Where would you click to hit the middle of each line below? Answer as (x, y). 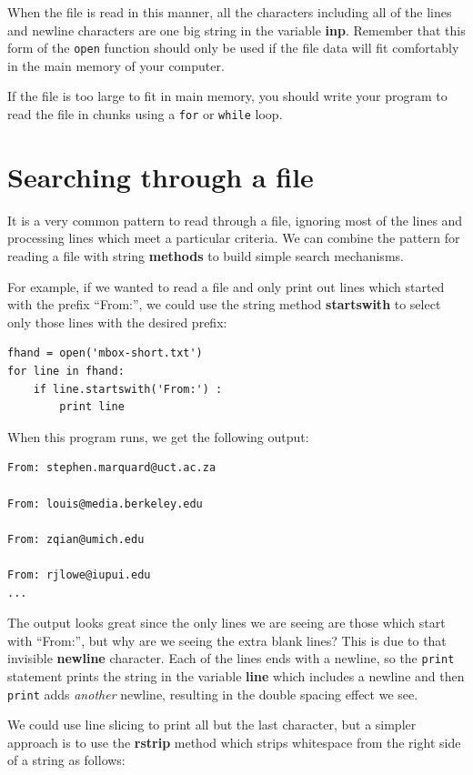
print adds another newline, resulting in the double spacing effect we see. (213, 694)
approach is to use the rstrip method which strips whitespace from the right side (234, 742)
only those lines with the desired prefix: (117, 322)
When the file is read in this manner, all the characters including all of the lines (230, 12)
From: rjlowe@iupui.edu (79, 574)
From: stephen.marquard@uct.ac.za (112, 468)
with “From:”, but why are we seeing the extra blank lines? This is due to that (227, 640)
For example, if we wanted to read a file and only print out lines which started (226, 286)
